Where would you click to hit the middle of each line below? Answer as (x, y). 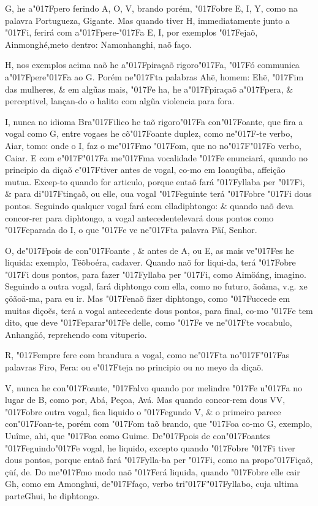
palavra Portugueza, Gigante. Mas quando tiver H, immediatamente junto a (147, 20)
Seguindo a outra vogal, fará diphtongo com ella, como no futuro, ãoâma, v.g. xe (156, 286)
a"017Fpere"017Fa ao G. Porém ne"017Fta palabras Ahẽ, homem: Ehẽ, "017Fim (154, 76)
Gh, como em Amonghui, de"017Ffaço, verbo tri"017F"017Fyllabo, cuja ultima (152, 484)
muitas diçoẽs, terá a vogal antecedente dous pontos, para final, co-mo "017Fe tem (159, 310)
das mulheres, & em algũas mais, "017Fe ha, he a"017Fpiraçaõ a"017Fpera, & (149, 89)
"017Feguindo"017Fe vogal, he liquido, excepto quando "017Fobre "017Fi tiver (150, 447)
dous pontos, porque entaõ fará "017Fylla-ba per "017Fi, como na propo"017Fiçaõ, (159, 460)
